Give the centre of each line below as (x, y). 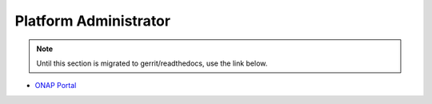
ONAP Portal (56, 86)
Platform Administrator (93, 21)
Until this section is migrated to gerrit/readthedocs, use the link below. (152, 63)
